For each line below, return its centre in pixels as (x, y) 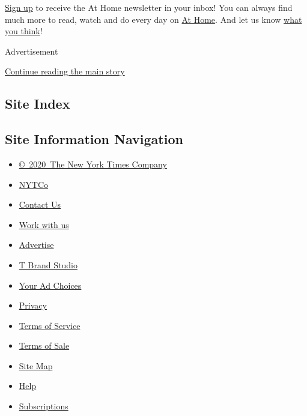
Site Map (36, 365)
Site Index (38, 104)
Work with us (44, 224)
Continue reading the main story (65, 71)
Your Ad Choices (50, 285)
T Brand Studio (48, 264)
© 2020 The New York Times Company (93, 164)
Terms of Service (50, 325)
